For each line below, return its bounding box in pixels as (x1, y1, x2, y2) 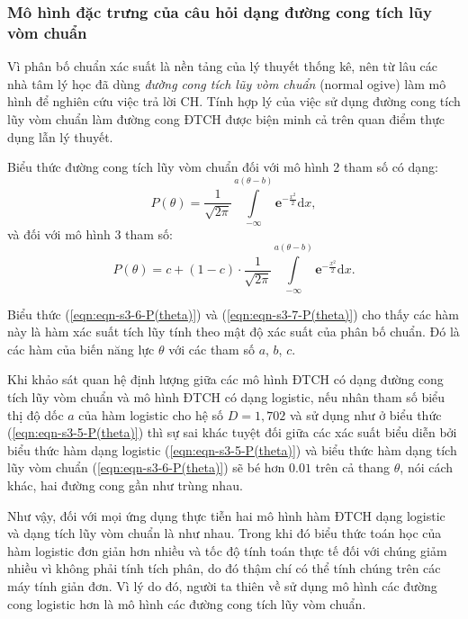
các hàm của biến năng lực (7, 339, 155, 358)
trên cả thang (315, 458, 391, 477)
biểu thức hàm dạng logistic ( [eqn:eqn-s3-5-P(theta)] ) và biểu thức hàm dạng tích (7, 440, 457, 459)
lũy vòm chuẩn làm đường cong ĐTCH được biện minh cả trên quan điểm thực (7, 109, 445, 128)
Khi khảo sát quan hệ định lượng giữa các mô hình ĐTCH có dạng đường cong (7, 370, 444, 389)
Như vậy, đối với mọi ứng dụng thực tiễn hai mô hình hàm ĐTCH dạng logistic (7, 506, 445, 525)
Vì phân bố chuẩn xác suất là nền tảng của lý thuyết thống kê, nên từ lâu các (7, 57, 438, 76)
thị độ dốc (7, 405, 64, 424)
